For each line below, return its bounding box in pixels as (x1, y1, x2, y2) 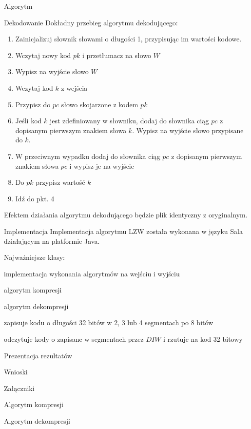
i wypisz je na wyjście (69, 160, 134, 171)
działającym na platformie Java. (4, 235, 100, 246)
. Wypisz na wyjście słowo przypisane (132, 125, 244, 135)
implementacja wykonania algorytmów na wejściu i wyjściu (4, 268, 180, 278)
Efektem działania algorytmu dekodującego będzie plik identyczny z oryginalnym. (4, 210, 248, 220)
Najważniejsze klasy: (4, 252, 65, 262)
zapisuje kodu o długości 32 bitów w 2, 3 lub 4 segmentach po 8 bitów (4, 317, 213, 328)
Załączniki (4, 383, 35, 393)
